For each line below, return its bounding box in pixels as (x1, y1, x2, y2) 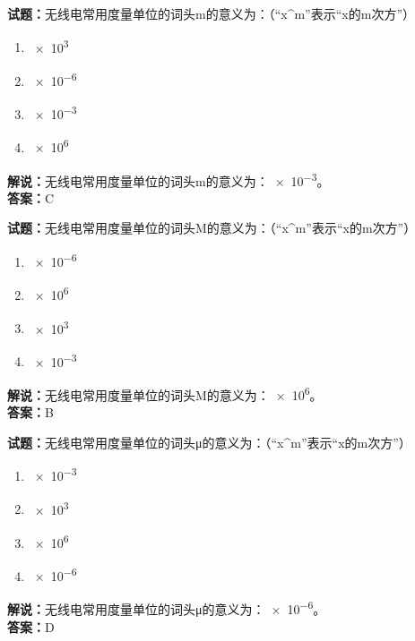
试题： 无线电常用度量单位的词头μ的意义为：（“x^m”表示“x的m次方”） (7, 432, 411, 451)
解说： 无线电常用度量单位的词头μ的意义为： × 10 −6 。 (7, 597, 326, 619)
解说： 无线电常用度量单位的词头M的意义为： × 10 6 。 (7, 383, 323, 404)
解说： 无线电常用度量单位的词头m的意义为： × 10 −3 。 (7, 168, 330, 190)
